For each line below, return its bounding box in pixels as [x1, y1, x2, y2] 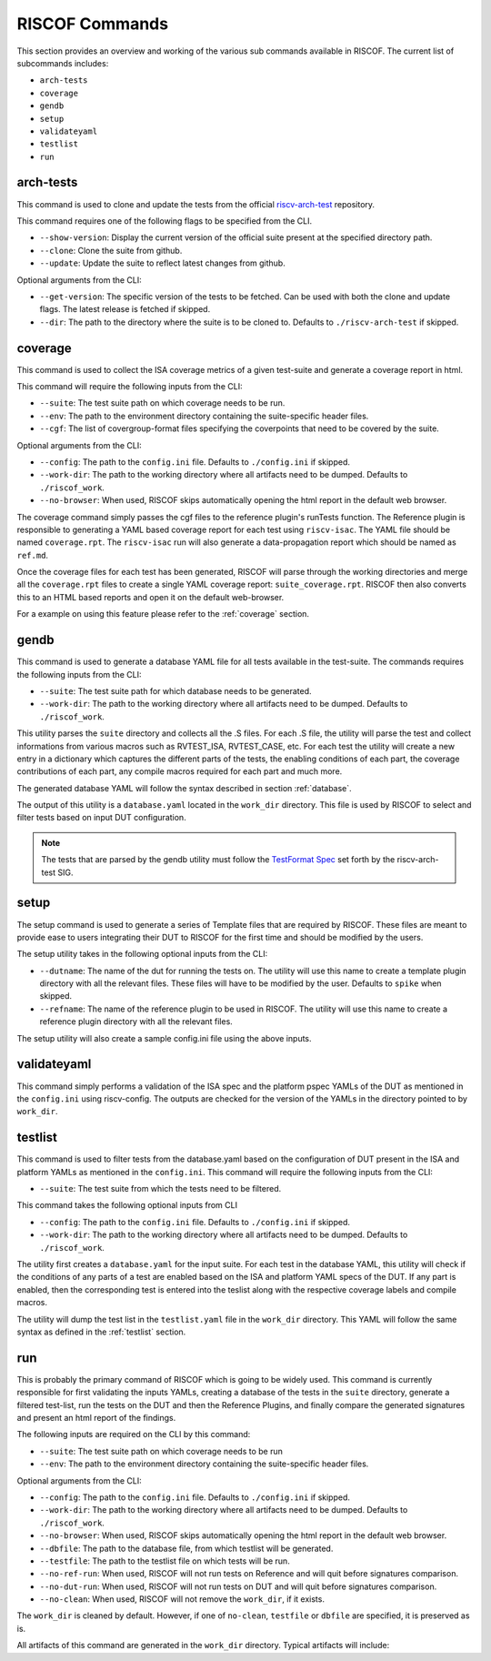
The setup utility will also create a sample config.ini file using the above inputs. [16, 1032, 313, 1043]
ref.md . [16, 549, 49, 560]
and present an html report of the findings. [16, 1413, 176, 1424]
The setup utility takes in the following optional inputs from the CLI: [16, 949, 268, 960]
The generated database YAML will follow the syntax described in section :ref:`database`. [16, 782, 352, 793]
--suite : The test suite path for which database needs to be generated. [39, 685, 313, 696]
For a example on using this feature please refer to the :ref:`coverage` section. [16, 609, 309, 619]
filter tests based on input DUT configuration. [16, 812, 186, 823]
